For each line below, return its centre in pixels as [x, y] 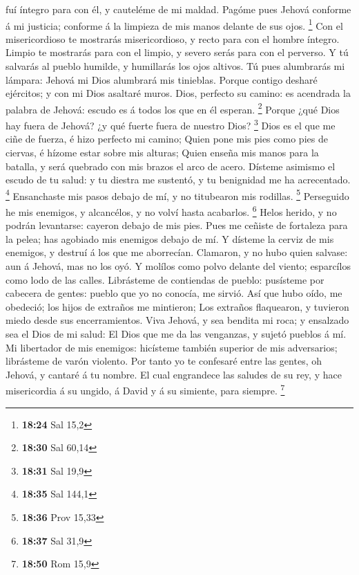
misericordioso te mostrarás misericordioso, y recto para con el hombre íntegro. [173, 38]
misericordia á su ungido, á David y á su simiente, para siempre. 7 [145, 389]
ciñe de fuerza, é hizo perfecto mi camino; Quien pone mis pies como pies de [167, 139]
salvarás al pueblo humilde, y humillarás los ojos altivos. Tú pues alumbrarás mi [175, 66]
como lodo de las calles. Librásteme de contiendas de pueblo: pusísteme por [165, 279]
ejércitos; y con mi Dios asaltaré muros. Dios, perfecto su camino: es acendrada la [178, 93]
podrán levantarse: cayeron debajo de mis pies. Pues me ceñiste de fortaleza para [177, 225]
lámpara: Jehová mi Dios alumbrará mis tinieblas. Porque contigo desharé [162, 79]
